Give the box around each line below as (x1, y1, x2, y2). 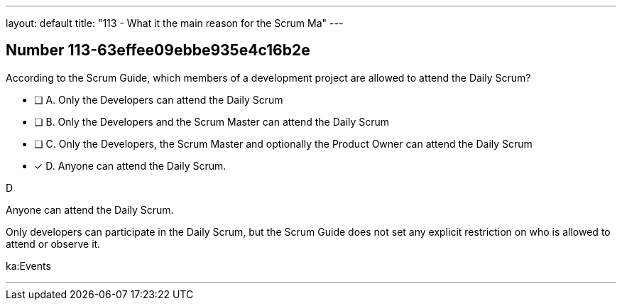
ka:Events (6, 259, 51, 272)
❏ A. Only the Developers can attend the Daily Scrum (34, 93, 283, 106)
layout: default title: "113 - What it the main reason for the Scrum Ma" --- (6, 17, 344, 29)
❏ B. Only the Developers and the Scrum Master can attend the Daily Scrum (34, 115, 390, 128)
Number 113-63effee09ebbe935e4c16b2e (6, 41, 310, 60)
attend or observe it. (6, 237, 101, 250)
